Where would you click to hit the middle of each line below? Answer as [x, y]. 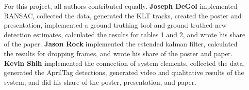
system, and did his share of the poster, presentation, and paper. [100, 82]
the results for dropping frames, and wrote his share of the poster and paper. [118, 53]
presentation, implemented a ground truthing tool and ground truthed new [115, 25]
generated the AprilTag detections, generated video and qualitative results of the [124, 72]
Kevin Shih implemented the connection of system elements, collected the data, [124, 63]
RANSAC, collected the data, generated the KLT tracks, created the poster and [123, 15]
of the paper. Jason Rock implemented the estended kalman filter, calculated [121, 44]
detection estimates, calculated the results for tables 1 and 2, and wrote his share [125, 34]
